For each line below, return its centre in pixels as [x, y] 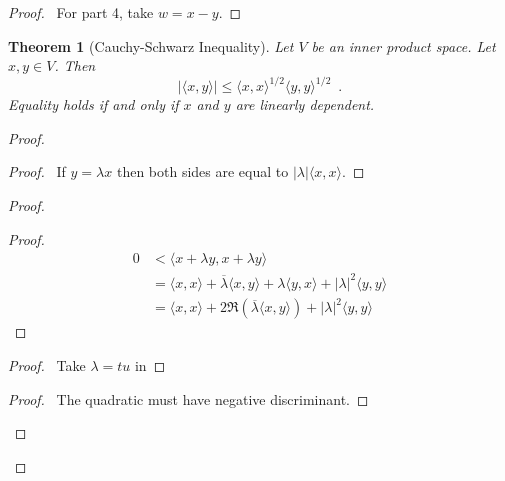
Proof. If [37, 171]
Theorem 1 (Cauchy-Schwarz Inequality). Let [151, 45]
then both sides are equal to [202, 171]
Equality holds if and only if [93, 104]
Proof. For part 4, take [81, 12]
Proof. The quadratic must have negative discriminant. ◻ [188, 398]
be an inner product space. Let [403, 45]
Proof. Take [47, 364]
